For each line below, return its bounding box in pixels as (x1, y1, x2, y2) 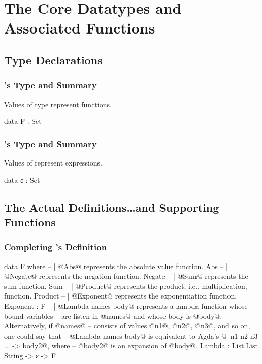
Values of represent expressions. (4, 157, 102, 168)
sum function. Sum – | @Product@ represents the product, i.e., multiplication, (4, 280, 247, 291)
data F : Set (4, 116, 42, 126)
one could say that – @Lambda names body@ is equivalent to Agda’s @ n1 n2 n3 (4, 330, 258, 341)
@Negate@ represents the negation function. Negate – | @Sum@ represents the (4, 271, 248, 281)
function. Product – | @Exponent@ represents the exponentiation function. (4, 290, 237, 301)
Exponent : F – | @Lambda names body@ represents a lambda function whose (4, 300, 248, 311)
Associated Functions (4, 17, 155, 38)
